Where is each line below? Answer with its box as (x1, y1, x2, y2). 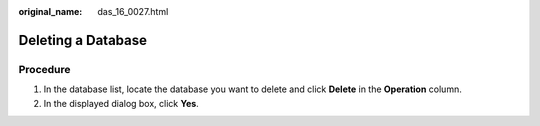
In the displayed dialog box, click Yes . (43, 97, 199, 109)
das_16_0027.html (97, 6, 169, 17)
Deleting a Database (18, 31, 147, 49)
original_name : (18, 6, 83, 17)
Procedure (18, 62, 71, 76)
